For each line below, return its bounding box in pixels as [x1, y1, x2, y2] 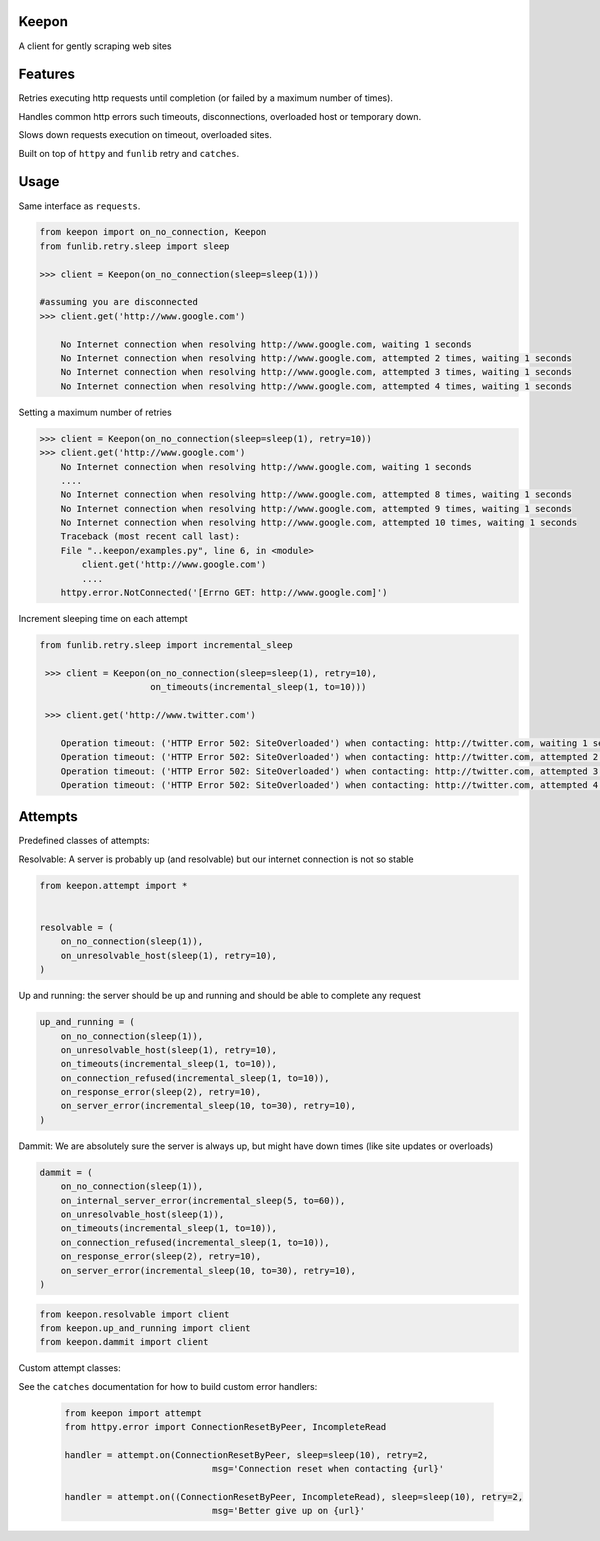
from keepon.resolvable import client [39, 1308, 230, 1320]
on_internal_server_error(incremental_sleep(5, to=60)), [60, 1195, 346, 1206]
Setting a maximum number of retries [18, 406, 172, 418]
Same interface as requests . [18, 200, 141, 212]
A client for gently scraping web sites [18, 40, 172, 52]
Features [18, 66, 75, 83]
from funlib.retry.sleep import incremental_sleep [39, 640, 294, 651]
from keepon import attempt [64, 1407, 202, 1419]
